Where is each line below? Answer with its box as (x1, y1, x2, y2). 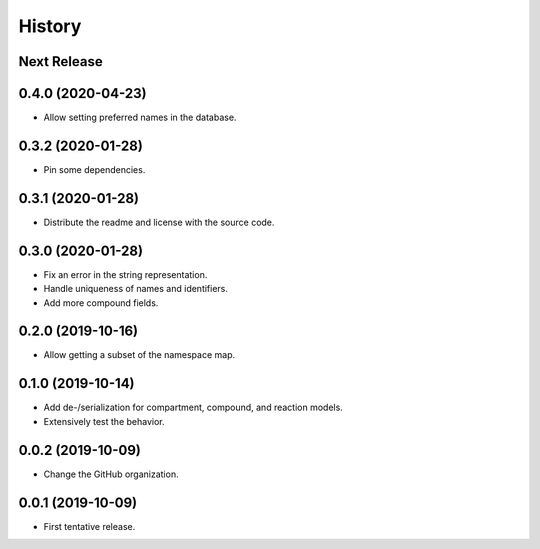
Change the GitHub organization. (43, 468, 179, 480)
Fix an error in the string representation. (43, 268, 208, 280)
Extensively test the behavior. (43, 415, 165, 427)
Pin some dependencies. (43, 163, 146, 175)
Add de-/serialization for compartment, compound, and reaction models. (43, 401, 344, 414)
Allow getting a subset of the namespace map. (43, 349, 235, 361)
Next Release (18, 53, 104, 70)
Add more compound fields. (43, 296, 159, 309)
